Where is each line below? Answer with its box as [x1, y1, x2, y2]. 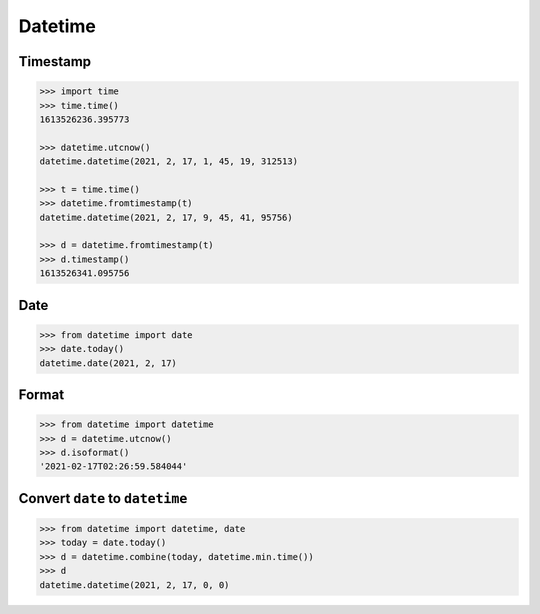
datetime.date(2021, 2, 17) [39, 357, 177, 369]
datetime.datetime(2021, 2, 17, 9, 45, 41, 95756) [39, 211, 294, 223]
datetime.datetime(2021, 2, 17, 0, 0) [39, 579, 230, 590]
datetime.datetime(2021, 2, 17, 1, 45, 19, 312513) [39, 156, 299, 167]
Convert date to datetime [18, 490, 188, 507]
